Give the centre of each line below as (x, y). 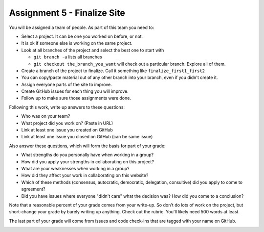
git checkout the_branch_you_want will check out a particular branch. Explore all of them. (130, 64)
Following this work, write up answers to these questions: (67, 107)
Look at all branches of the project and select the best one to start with (93, 50)
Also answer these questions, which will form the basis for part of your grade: (87, 146)
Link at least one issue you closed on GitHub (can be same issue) (87, 137)
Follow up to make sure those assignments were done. (76, 98)
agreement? (33, 189)
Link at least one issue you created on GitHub (67, 130)
